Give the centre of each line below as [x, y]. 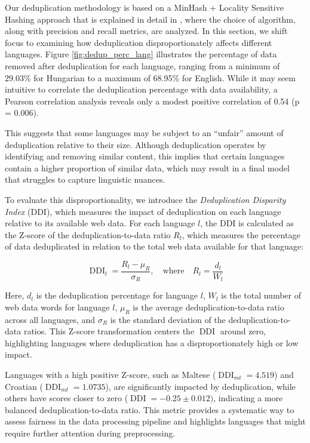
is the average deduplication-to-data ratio [208, 307]
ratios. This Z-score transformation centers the [109, 331]
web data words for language [57, 307]
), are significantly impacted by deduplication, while [200, 386]
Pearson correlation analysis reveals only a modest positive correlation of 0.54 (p [152, 101]
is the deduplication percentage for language [117, 295]
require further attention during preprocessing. [90, 433]
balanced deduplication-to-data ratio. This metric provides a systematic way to [150, 409]
